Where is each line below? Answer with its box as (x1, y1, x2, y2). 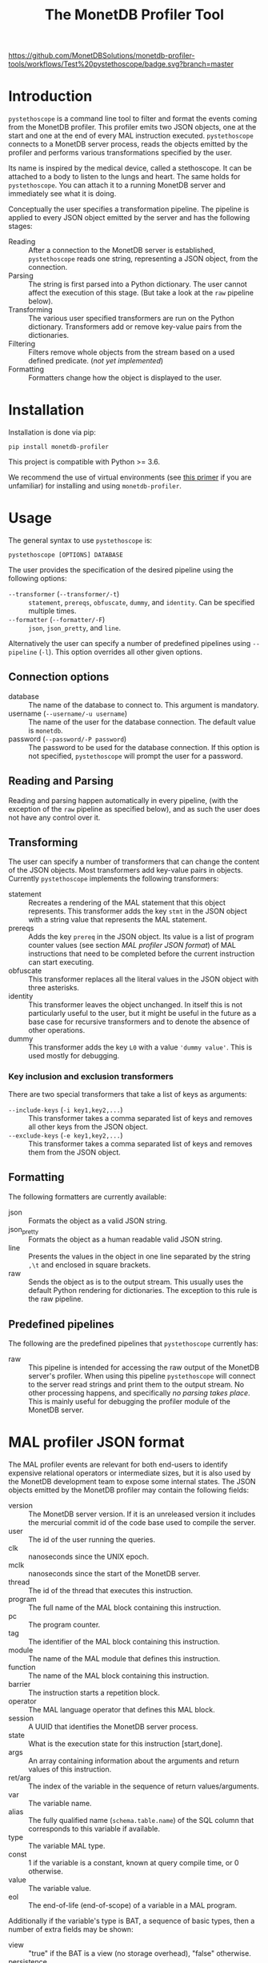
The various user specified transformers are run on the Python (28, 314, 234, 323)
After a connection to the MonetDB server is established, (28, 246, 216, 255)
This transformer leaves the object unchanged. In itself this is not (28, 1000, 242, 1010)
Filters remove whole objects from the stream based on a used (28, 347, 235, 357)
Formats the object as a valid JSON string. (28, 1215, 168, 1226)
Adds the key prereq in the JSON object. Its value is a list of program (28, 932, 254, 941)
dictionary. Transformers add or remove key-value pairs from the (28, 322, 242, 331)
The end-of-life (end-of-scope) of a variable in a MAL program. (28, 1901, 238, 1910)
